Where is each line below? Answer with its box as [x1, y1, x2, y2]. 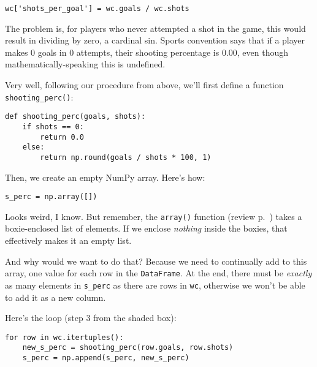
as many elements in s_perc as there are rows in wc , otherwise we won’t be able [5, 278, 305, 291]
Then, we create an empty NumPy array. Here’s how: [5, 170, 205, 183]
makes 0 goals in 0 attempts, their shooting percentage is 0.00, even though [5, 45, 289, 58]
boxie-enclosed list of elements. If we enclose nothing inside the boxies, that [5, 222, 288, 235]
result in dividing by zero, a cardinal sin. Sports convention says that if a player [5, 34, 305, 47]
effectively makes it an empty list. [5, 234, 132, 247]
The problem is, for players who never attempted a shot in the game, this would [5, 21, 306, 34]
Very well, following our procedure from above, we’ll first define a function [5, 78, 284, 91]
